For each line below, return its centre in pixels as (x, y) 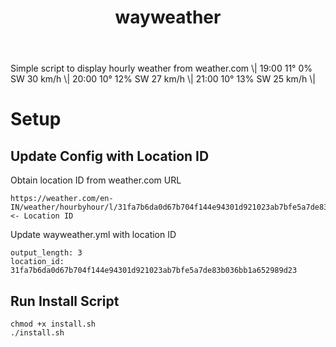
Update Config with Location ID (110, 156)
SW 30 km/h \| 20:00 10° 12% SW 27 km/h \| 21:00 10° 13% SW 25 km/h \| (163, 79)
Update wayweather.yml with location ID (93, 235)
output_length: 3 (46, 253)
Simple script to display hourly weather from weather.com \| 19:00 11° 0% (161, 68)
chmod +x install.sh (53, 324)
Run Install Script (65, 301)
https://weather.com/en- (62, 199)
